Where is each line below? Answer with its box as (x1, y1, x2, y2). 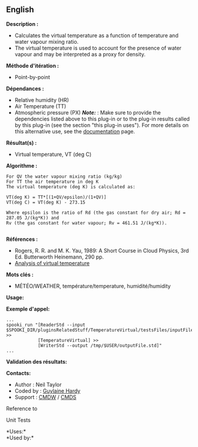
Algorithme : (6, 162, 38, 169)
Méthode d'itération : (6, 62, 59, 69)
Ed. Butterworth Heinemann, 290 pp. (14, 253, 104, 260)
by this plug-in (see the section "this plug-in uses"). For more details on (14, 121, 189, 129)
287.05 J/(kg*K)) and (6, 215, 60, 221)
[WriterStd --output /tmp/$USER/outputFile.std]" (37, 342, 162, 348)
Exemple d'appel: (6, 305, 50, 312)
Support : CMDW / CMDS (14, 393, 77, 400)
